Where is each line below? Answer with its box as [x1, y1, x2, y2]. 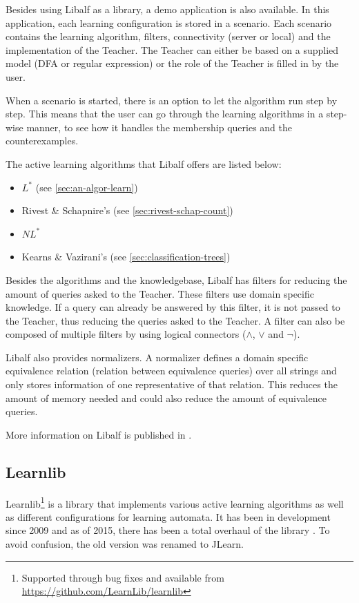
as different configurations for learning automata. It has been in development [6, 509, 331, 524]
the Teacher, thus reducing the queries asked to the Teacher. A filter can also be [6, 313, 345, 327]
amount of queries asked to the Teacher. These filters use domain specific [6, 286, 314, 300]
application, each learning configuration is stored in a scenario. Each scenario [6, 15, 332, 30]
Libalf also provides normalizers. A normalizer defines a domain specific [6, 350, 309, 364]
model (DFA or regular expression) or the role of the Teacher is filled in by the [6, 56, 339, 70]
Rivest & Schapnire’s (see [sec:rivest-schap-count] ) [21, 203, 233, 218]
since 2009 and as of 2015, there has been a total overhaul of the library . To [6, 523, 330, 537]
